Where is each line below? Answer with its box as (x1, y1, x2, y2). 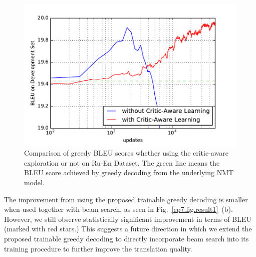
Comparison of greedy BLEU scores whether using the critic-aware (24, 148, 228, 158)
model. (24, 177, 45, 188)
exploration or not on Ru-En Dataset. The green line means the (24, 157, 220, 168)
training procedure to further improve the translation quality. (4, 243, 192, 253)
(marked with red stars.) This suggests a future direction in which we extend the (4, 223, 252, 234)
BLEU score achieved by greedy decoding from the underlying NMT (24, 167, 234, 178)
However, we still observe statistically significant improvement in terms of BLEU (4, 213, 251, 224)
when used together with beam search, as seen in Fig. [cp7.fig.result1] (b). (4, 204, 233, 214)
